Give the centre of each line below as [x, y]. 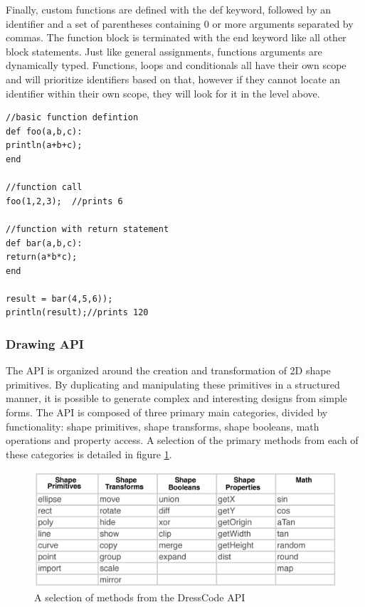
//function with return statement [88, 229]
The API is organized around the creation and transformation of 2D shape [168, 370]
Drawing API [45, 343]
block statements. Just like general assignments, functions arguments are [164, 51]
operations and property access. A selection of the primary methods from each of [182, 440]
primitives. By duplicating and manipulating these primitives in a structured [173, 384]
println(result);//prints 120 [77, 313]
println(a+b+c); [44, 146]
